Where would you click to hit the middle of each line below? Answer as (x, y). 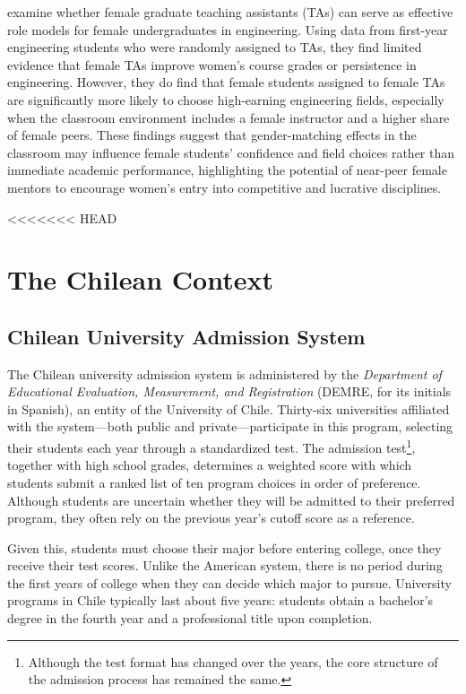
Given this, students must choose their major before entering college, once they (224, 547)
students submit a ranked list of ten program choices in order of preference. (214, 482)
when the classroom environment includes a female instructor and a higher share (229, 117)
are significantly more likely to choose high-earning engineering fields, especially (226, 99)
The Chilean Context (140, 279)
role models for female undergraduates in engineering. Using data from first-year (228, 29)
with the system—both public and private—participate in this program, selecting (230, 426)
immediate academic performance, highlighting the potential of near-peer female (227, 170)
